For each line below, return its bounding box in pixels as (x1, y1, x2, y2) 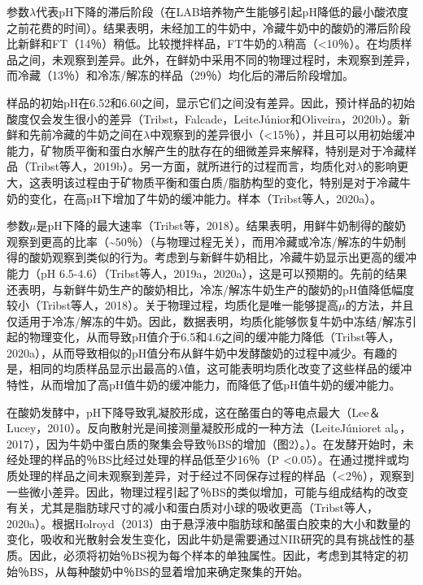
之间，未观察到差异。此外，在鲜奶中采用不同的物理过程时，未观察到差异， (17, 50, 416, 67)
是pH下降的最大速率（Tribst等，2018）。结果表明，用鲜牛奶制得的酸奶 (36, 217, 406, 234)
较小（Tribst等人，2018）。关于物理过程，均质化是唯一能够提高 (7, 297, 339, 314)
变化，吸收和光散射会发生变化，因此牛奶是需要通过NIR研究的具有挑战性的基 (7, 531, 415, 548)
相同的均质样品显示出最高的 (28, 360, 177, 377)
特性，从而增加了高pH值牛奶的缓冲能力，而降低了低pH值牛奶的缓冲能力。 (7, 376, 401, 393)
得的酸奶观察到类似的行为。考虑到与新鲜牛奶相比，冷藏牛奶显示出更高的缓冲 (7, 249, 416, 266)
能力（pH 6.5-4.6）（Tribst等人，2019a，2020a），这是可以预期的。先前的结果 (7, 264, 408, 281)
